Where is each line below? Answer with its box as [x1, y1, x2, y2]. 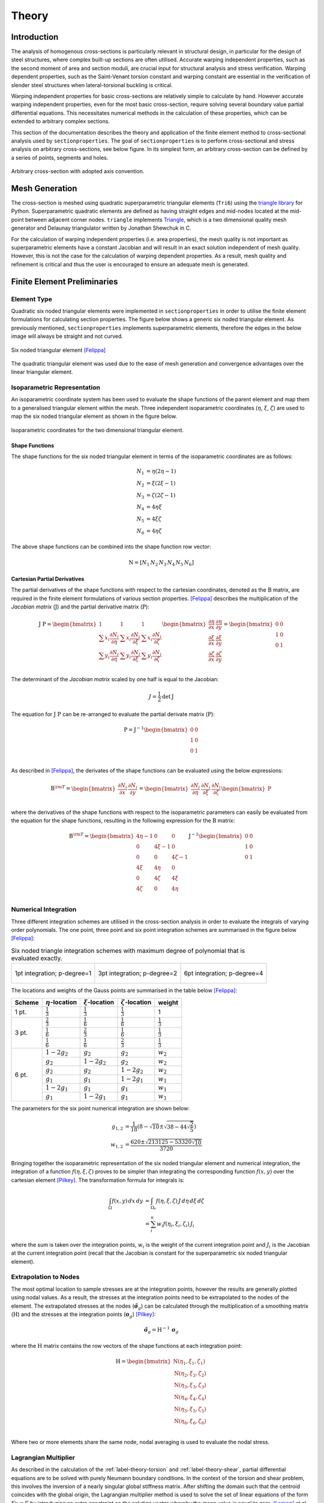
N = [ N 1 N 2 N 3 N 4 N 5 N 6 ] [128, 559, 194, 568]
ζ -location [121, 998, 152, 1006]
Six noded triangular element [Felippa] [11, 346, 106, 354]
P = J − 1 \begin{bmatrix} [124, 725, 188, 733]
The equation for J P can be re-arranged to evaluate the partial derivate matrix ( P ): [11, 711, 215, 718]
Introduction [11, 32, 59, 42]
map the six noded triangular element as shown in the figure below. [11, 412, 178, 420]
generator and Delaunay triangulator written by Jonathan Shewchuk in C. [11, 224, 191, 231]
